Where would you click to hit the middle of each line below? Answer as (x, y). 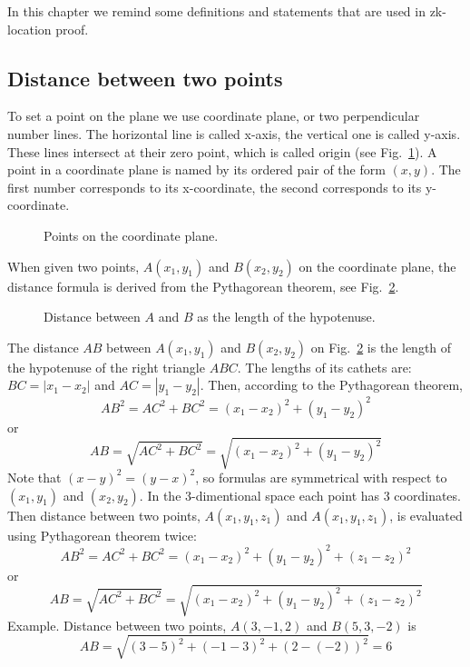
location (29, 29)
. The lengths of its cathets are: (324, 367)
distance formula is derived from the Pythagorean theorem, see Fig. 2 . (203, 286)
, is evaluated (426, 515)
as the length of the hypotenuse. (286, 317)
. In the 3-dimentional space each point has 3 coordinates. (300, 495)
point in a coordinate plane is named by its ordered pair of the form (196, 169)
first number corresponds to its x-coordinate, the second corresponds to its (215, 187)
